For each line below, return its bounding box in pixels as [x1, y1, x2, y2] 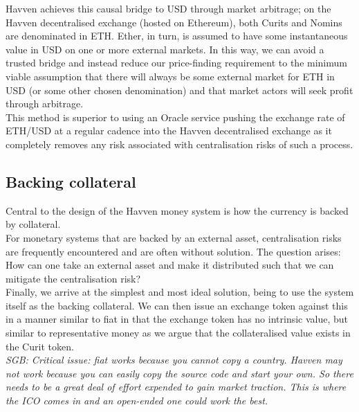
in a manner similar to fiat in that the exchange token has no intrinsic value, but [6, 312, 349, 326]
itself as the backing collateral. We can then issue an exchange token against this [6, 298, 348, 312]
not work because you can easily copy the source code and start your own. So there [6, 366, 353, 380]
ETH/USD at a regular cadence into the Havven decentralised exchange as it [6, 123, 332, 138]
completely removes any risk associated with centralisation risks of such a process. [6, 136, 353, 151]
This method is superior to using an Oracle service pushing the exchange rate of [6, 109, 345, 124]
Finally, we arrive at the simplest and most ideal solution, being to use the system [6, 285, 354, 299]
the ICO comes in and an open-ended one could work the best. [6, 393, 268, 408]
